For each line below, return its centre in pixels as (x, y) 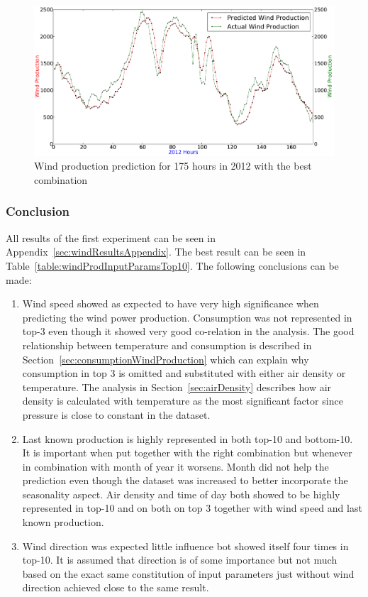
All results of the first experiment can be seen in (111, 237)
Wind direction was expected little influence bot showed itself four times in (185, 546)
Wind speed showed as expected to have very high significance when (171, 303)
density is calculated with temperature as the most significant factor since (183, 401)
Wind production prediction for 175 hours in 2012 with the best (173, 166)
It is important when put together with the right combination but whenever (187, 453)
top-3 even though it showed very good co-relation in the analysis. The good (188, 331)
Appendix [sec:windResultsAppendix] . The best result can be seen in (156, 252)
